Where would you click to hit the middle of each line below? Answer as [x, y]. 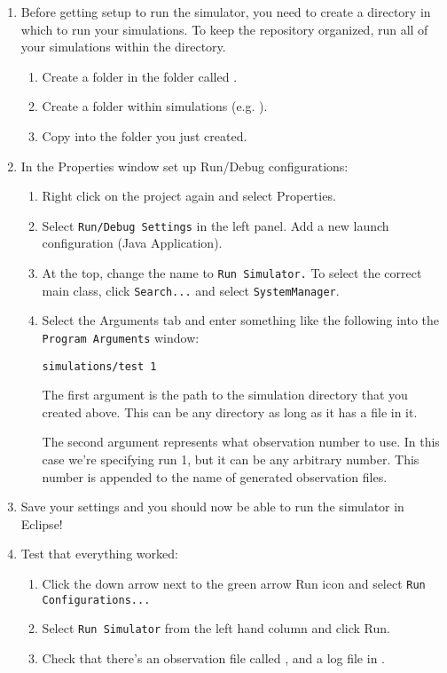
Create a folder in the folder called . [140, 76]
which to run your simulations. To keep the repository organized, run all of [224, 29]
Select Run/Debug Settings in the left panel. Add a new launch [216, 225]
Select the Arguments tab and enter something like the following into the [241, 320]
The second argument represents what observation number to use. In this [241, 442]
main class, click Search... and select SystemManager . [191, 290]
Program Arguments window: [121, 337]
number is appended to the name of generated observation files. [215, 476]
